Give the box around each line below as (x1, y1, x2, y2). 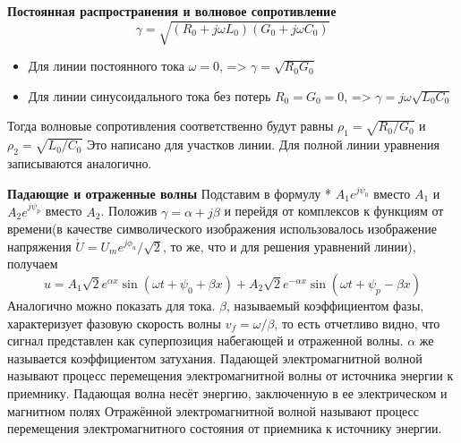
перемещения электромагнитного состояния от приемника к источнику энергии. (7, 419, 442, 438)
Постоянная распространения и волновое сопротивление (7, 2, 337, 20)
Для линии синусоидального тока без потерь (28, 86, 271, 105)
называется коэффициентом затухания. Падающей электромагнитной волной (7, 348, 423, 367)
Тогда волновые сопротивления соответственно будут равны (7, 116, 334, 135)
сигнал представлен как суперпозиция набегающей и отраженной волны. (7, 331, 404, 350)
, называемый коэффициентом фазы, (226, 295, 424, 314)
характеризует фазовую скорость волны (7, 313, 221, 332)
